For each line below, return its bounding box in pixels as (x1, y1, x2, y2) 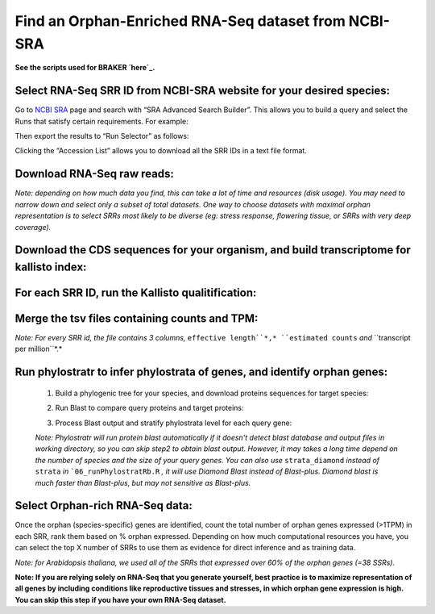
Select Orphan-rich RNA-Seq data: (14, 499, 193, 512)
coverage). (14, 222, 52, 232)
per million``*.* (14, 344, 63, 354)
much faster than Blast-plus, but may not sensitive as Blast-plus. (35, 478, 251, 487)
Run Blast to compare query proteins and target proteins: (55, 403, 245, 413)
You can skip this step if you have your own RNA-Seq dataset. (14, 595, 226, 604)
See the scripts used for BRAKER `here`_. (14, 63, 155, 73)
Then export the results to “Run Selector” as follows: (14, 132, 189, 141)
